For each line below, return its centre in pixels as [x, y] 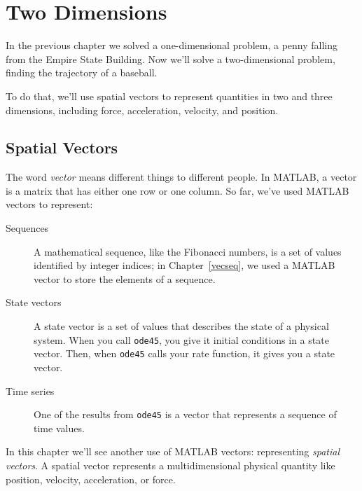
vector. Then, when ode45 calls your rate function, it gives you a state [185, 353]
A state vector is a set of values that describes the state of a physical [181, 326]
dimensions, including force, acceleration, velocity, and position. [142, 110]
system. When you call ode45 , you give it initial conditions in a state [181, 339]
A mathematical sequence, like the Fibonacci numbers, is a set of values [188, 251]
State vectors [34, 302]
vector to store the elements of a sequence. [125, 278]
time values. [59, 428]
